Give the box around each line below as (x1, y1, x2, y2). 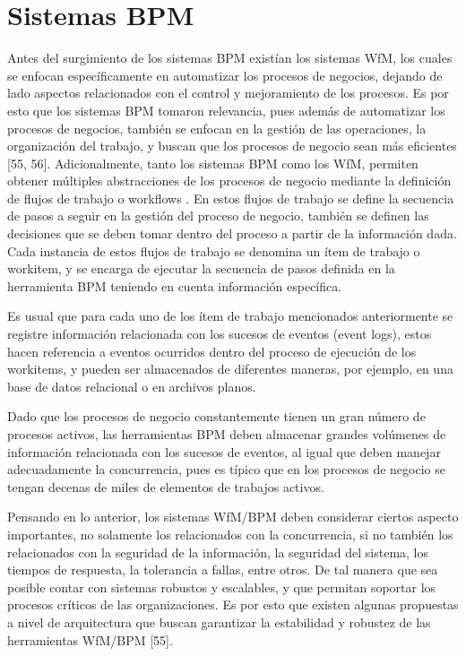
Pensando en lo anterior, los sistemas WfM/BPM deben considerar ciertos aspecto (7, 507, 459, 526)
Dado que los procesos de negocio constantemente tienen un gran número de (7, 407, 426, 426)
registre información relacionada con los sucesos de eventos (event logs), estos (7, 324, 432, 343)
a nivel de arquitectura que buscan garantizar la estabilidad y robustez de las (7, 612, 431, 631)
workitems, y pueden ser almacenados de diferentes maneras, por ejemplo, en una (7, 359, 453, 378)
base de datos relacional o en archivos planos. (7, 376, 256, 395)
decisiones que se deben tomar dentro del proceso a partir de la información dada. (7, 224, 457, 243)
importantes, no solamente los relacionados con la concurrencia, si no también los (7, 524, 453, 543)
